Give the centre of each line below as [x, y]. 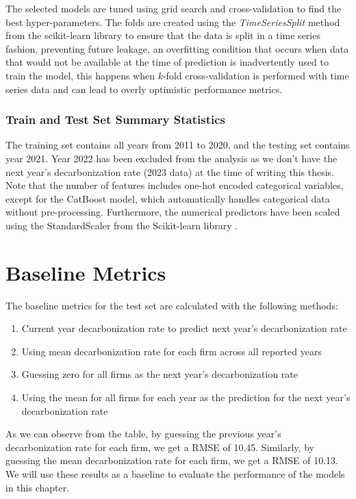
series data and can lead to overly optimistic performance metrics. [144, 89]
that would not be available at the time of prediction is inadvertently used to [167, 62]
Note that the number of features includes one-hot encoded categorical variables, [175, 185]
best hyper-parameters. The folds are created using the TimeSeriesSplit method [173, 22]
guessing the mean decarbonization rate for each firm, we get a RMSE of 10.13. [172, 460]
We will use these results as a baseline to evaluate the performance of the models [175, 474]
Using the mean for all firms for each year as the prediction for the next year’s [186, 397]
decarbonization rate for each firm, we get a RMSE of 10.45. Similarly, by [160, 447]
